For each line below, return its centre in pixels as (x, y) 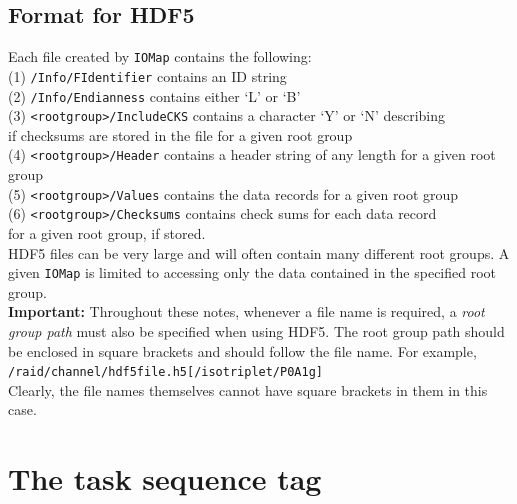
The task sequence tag (165, 478)
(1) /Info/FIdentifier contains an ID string (147, 75)
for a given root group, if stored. (107, 232)
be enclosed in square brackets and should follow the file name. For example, (242, 350)
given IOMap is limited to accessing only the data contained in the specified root (252, 272)
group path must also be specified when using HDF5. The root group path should (256, 331)
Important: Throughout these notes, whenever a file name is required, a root (246, 311)
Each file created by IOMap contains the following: (160, 56)
